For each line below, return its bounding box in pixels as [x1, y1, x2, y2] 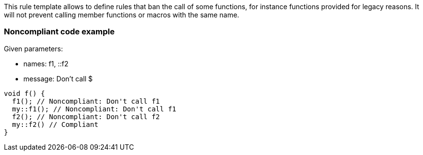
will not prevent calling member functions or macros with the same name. [4, 11, 239, 19]
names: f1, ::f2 [23, 59, 69, 68]
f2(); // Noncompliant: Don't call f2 [12, 112, 160, 121]
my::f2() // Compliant [12, 120, 98, 128]
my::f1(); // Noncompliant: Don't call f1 [12, 105, 177, 113]
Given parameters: [4, 44, 63, 53]
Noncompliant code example [4, 27, 115, 37]
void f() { [4, 89, 45, 97]
